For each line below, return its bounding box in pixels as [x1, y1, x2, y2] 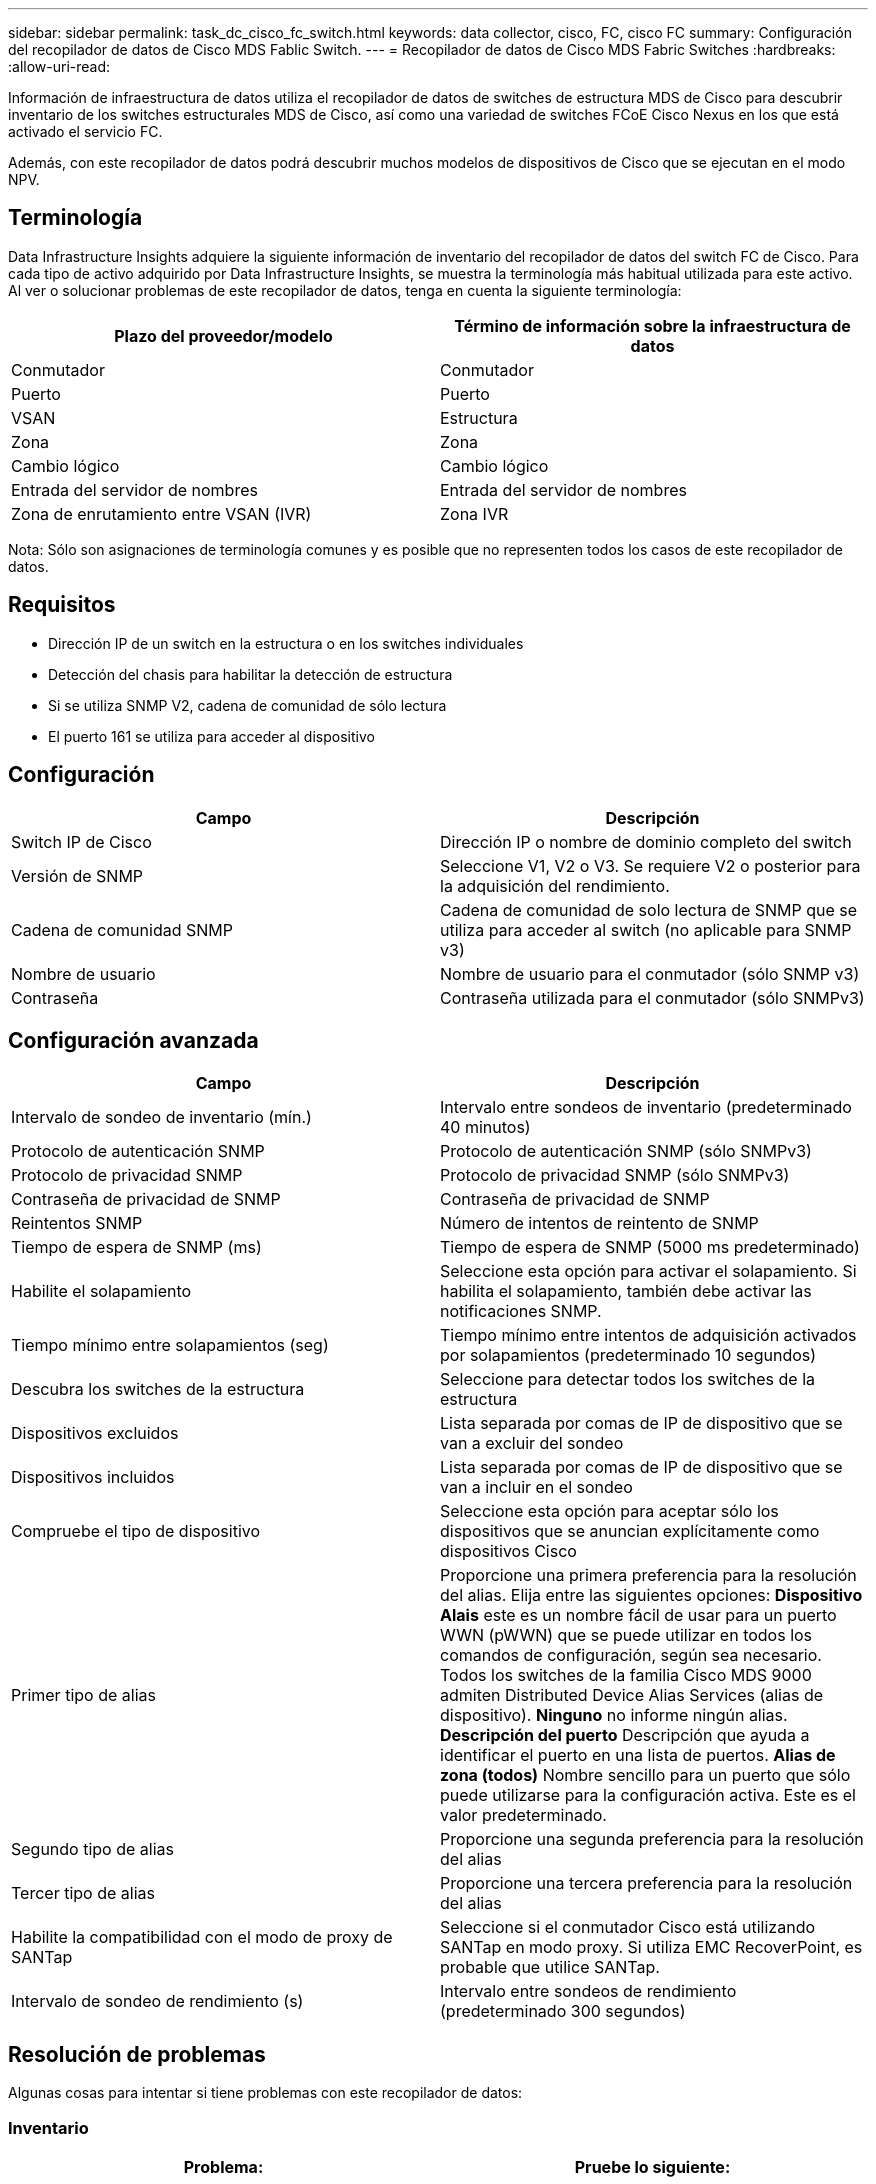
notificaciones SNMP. [440, 1301, 602, 1322]
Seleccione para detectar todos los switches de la [440, 1369, 816, 1390]
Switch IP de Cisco [11, 831, 152, 852]
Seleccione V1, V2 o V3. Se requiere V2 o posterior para [440, 855, 861, 876]
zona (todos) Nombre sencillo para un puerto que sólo [440, 1765, 851, 1786]
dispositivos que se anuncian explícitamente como [440, 1521, 820, 1542]
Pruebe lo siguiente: [574, 2156, 731, 2177]
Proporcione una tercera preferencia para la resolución [440, 1873, 853, 1894]
